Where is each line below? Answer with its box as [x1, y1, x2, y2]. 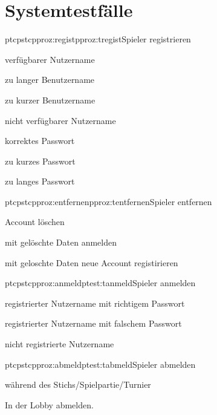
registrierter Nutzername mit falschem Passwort [5, 317, 182, 330]
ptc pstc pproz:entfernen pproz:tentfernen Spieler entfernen [5, 195, 212, 207]
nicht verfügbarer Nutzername [5, 114, 116, 126]
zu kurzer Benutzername [5, 93, 96, 106]
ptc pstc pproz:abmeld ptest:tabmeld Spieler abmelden [5, 358, 196, 370]
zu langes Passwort [5, 175, 75, 188]
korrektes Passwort [5, 134, 75, 147]
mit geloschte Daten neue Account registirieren [5, 256, 178, 269]
